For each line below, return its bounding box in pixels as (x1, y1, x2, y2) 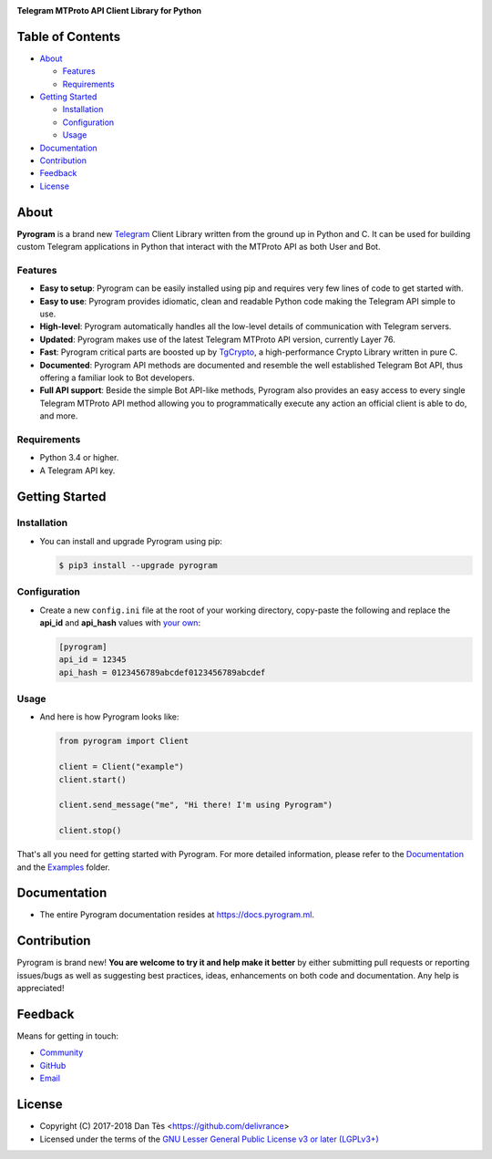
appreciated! (16, 983, 65, 994)
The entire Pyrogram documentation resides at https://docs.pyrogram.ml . (39, 909, 314, 920)
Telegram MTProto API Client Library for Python (16, 5, 202, 16)
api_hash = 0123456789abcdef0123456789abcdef (58, 667, 266, 678)
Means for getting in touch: (16, 1030, 118, 1041)
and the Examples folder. (16, 862, 110, 873)
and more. (39, 410, 78, 421)
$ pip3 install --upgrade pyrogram (58, 560, 218, 570)
